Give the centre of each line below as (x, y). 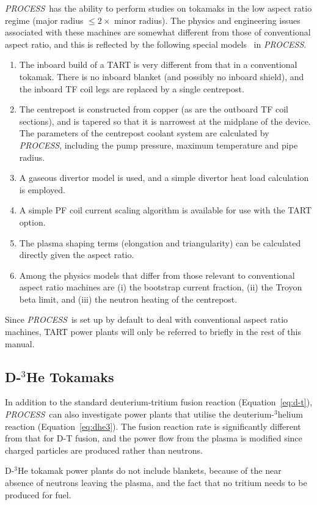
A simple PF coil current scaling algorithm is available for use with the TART (165, 210)
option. (32, 222)
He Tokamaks (70, 376)
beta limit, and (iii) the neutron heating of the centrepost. (128, 299)
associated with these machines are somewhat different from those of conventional (158, 32)
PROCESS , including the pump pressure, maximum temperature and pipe (158, 145)
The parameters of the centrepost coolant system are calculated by (144, 133)
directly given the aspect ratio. (77, 255)
